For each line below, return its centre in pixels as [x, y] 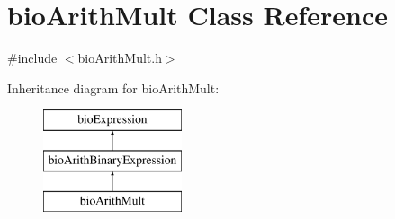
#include [32, 58]
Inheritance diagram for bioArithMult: [113, 88]
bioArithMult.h [120, 58]
